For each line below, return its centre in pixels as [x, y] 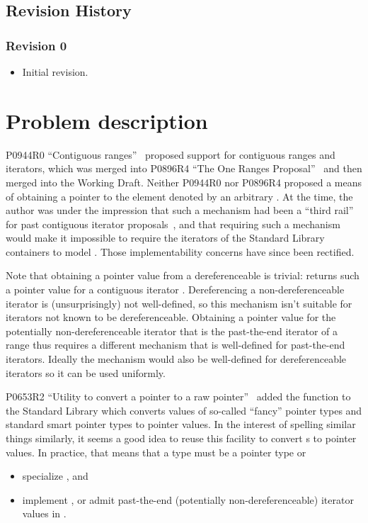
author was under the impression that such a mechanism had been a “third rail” [180, 210]
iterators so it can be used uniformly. [86, 372]
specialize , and [55, 476]
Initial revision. [55, 72]
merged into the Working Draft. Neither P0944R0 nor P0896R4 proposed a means [184, 182]
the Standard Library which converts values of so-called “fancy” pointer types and [184, 410]
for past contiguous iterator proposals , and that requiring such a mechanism [173, 224]
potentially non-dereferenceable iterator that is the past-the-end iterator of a [172, 331]
